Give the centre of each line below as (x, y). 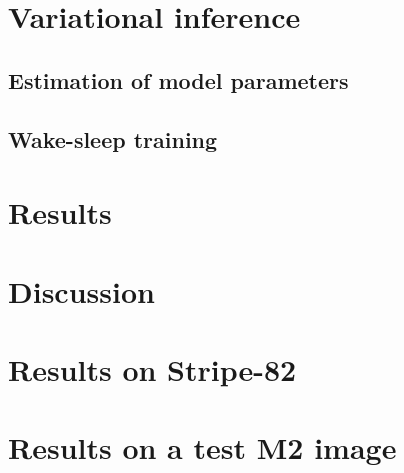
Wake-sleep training (113, 138)
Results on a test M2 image (202, 447)
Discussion (81, 290)
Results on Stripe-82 (152, 368)
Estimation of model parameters (178, 79)
